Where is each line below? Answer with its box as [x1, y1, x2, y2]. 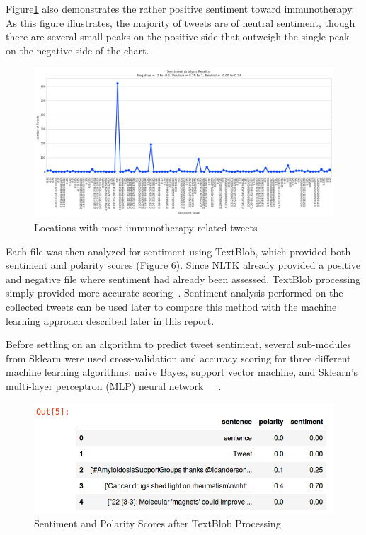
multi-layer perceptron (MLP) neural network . [6, 378, 222, 393]
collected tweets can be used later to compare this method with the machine [6, 299, 337, 313]
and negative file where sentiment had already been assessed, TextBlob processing [6, 271, 360, 286]
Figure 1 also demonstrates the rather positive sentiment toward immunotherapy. [6, 1, 355, 16]
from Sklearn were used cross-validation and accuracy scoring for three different [6, 350, 351, 365]
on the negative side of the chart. [6, 42, 149, 57]
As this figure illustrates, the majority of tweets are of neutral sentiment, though [6, 15, 355, 30]
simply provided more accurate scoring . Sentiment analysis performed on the [6, 285, 343, 300]
